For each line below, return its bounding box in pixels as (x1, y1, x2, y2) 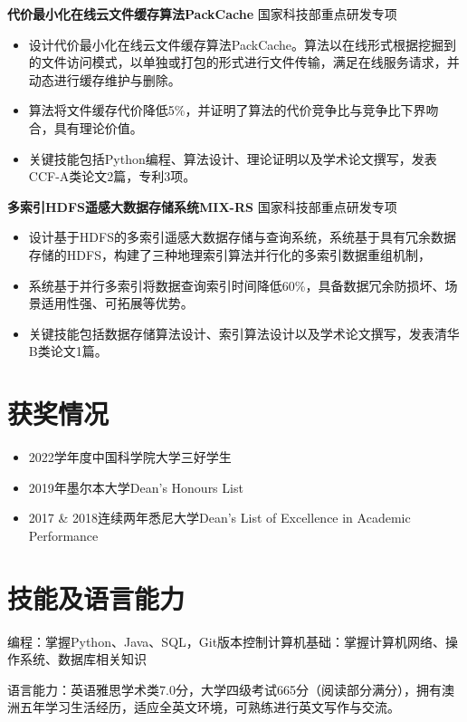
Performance (28, 525, 99, 544)
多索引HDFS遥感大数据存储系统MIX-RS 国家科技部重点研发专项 (7, 197, 397, 216)
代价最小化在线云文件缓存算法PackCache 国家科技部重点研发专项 (7, 5, 397, 23)
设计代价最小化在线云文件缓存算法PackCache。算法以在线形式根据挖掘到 (28, 34, 457, 53)
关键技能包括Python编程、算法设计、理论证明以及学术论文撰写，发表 (28, 149, 437, 168)
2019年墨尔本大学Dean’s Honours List (28, 477, 243, 496)
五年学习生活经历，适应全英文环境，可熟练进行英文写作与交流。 (19, 698, 400, 717)
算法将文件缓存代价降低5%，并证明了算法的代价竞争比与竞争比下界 (28, 101, 426, 120)
